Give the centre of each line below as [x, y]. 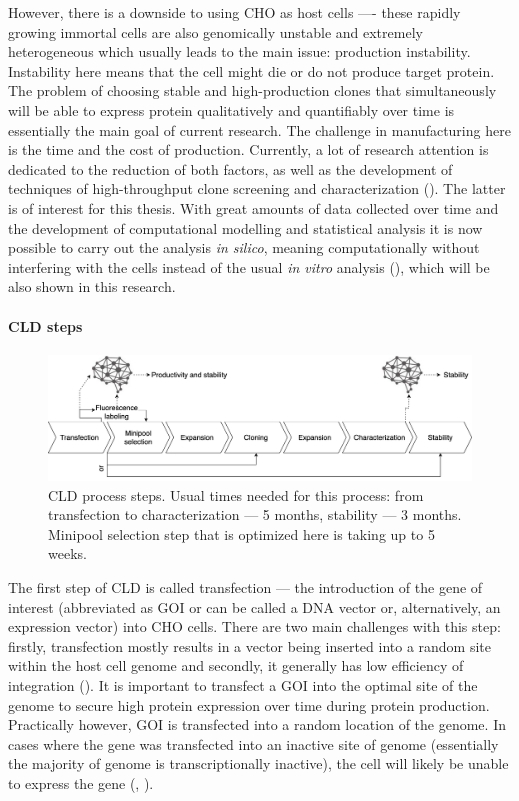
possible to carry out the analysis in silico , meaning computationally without [244, 247]
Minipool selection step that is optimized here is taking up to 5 [241, 533]
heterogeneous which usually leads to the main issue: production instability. [239, 51]
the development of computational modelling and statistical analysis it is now [245, 227]
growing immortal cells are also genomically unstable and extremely [215, 31]
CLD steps [45, 325]
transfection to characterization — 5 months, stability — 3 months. [255, 514]
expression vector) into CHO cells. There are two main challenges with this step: [254, 626]
